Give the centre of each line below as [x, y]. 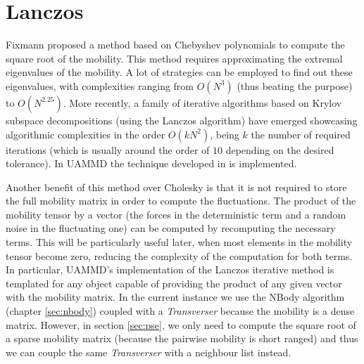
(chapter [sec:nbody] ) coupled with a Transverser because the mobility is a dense [180, 311]
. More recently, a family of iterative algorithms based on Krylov [202, 102]
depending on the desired [280, 149]
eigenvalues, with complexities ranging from [100, 85]
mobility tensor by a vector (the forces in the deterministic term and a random [176, 214]
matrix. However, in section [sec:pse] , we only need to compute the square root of [181, 324]
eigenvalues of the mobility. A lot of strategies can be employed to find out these [179, 72]
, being [225, 134]
